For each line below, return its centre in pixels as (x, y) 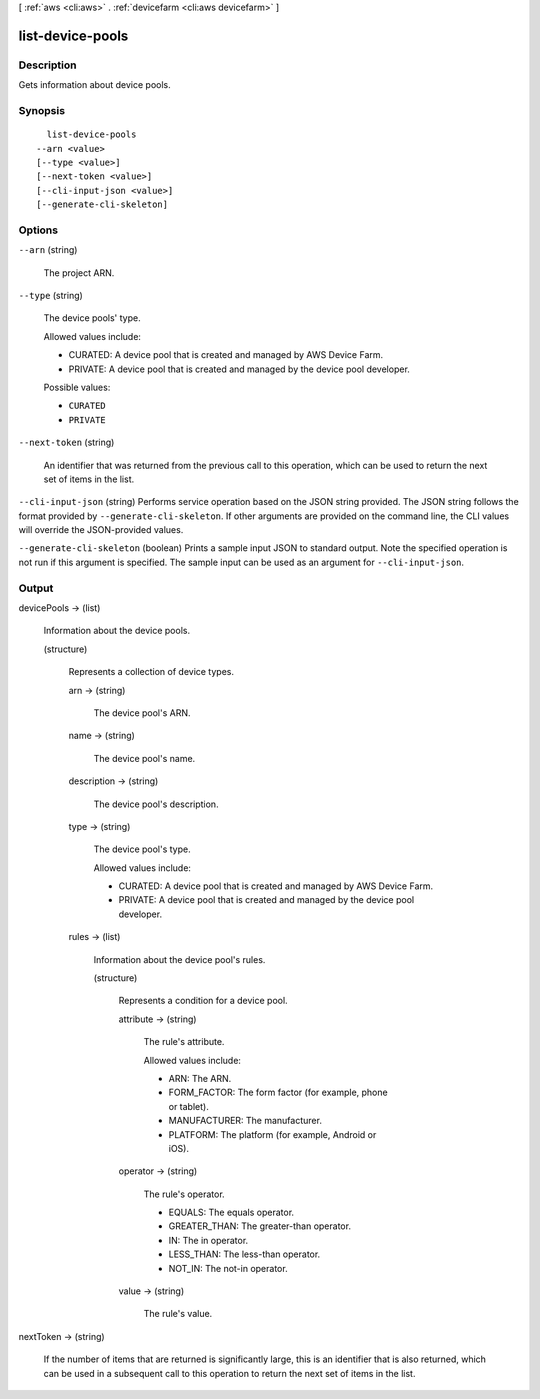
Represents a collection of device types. (151, 672)
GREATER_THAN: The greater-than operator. (260, 1226)
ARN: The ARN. (200, 1078)
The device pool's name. (144, 758)
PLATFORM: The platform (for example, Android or (272, 1134)
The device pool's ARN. (142, 712)
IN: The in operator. (208, 1240)
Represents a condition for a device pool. (203, 1001)
